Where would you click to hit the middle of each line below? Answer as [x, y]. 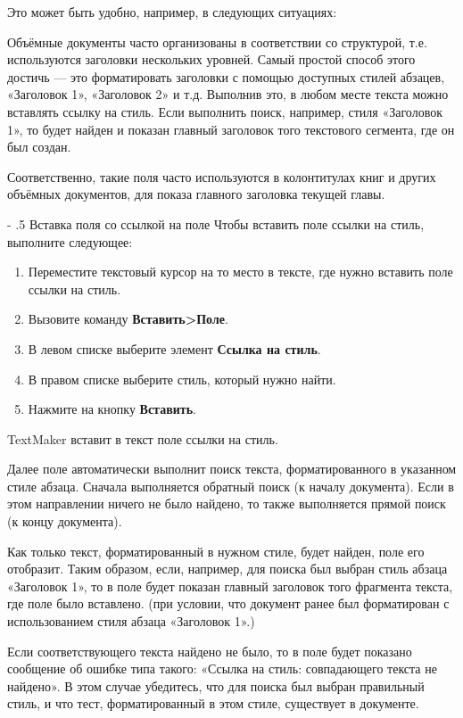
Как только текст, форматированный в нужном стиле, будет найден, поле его [216, 551]
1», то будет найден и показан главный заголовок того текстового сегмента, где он [231, 129]
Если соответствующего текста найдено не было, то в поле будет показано [210, 651]
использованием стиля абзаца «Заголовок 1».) [131, 621]
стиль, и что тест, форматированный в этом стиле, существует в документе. [213, 703]
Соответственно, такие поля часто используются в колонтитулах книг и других [222, 176]
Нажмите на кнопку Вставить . [112, 409]
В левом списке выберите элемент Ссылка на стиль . [174, 348]
